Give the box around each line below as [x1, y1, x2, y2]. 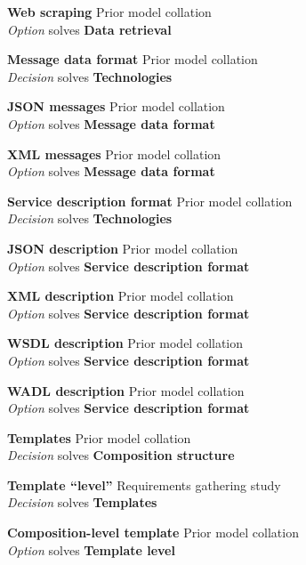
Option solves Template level [7, 540, 175, 559]
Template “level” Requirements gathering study [7, 475, 281, 494]
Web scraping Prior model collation [7, 3, 212, 20]
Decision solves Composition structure [7, 446, 235, 464]
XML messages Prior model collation [7, 144, 221, 163]
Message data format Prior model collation [7, 50, 258, 69]
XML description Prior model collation [7, 287, 234, 305]
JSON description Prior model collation [7, 238, 238, 257]
